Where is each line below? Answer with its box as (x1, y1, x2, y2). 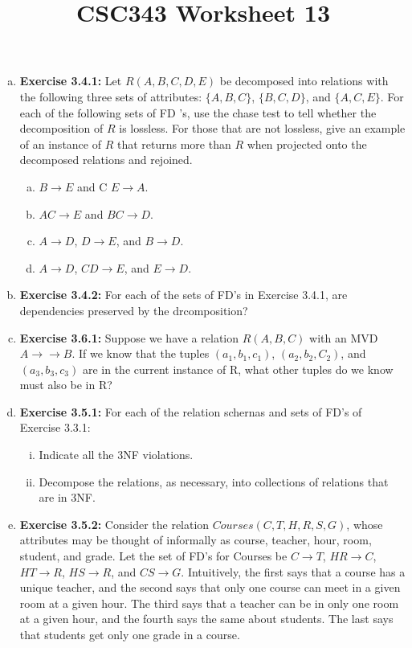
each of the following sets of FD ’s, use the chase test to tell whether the (19, 104, 377, 121)
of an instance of (19, 135, 101, 152)
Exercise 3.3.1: (19, 419, 91, 436)
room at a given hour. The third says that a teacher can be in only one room (19, 594, 399, 611)
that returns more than (116, 135, 231, 152)
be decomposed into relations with (219, 72, 389, 89)
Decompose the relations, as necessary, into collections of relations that (39, 473, 389, 490)
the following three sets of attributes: (19, 88, 202, 105)
